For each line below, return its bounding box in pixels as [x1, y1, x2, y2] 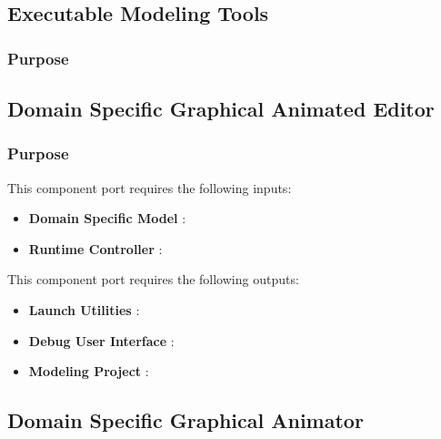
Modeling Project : [28, 362, 149, 381]
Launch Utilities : [28, 301, 140, 319]
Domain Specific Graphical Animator [7, 406, 364, 434]
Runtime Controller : [28, 239, 163, 258]
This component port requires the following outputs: [7, 270, 299, 289]
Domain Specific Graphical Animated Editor [7, 95, 435, 123]
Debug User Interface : [28, 331, 175, 350]
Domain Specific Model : [28, 209, 186, 228]
